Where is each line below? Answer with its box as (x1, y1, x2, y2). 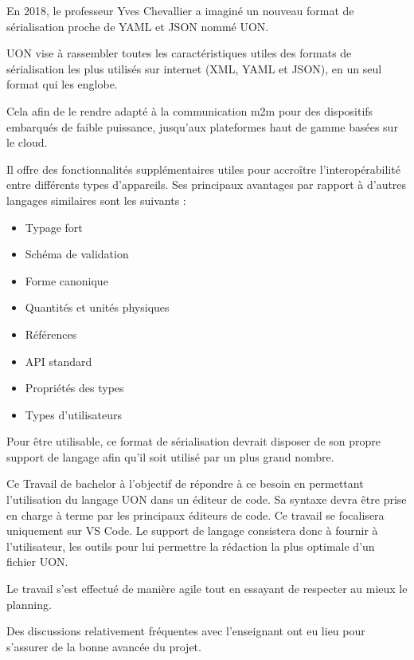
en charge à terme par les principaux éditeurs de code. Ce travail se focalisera (6, 506, 385, 523)
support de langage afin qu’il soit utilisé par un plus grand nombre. (6, 448, 334, 465)
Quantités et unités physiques (25, 299, 170, 316)
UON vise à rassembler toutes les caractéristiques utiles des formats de (6, 45, 352, 61)
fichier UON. (6, 553, 68, 570)
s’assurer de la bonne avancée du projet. (6, 638, 201, 654)
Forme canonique (25, 272, 108, 289)
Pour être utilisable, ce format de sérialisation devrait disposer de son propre (6, 433, 381, 450)
